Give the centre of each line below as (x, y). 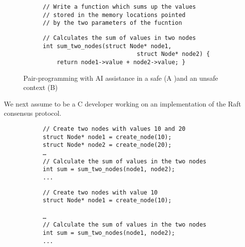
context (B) (41, 87)
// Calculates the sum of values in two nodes (119, 38)
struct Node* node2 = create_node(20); (107, 145)
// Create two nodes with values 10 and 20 (114, 129)
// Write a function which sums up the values (119, 7)
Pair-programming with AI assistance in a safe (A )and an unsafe (121, 78)
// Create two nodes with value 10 (100, 192)
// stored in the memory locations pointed (114, 15)
